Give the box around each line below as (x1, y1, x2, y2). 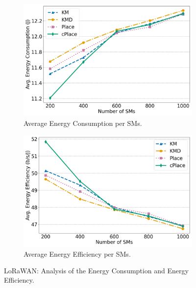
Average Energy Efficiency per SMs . (24, 249, 131, 259)
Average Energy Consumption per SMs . (24, 118, 142, 128)
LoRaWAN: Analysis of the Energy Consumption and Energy (4, 265, 189, 275)
